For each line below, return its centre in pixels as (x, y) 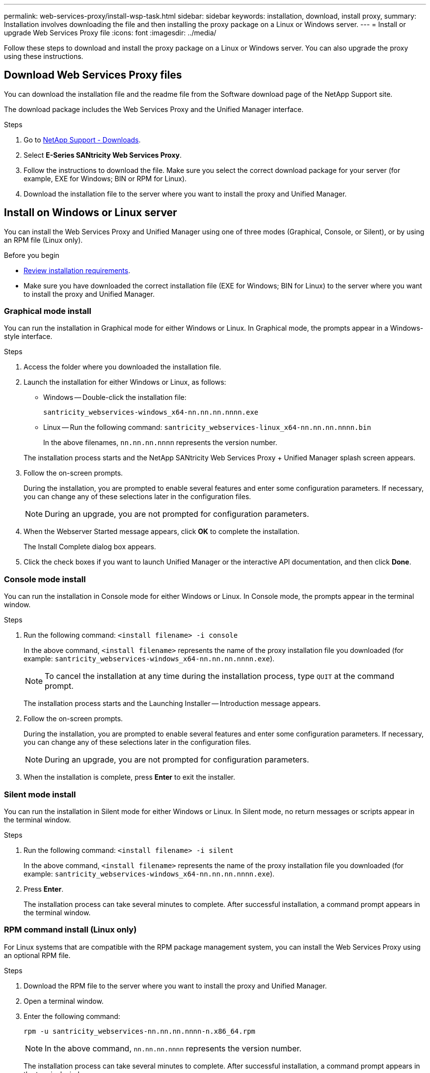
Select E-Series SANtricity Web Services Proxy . (103, 155)
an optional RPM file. (37, 955)
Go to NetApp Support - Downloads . (82, 140)
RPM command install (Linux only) (70, 930)
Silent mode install (40, 794)
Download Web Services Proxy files (93, 75)
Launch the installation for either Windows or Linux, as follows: (125, 382)
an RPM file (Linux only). (43, 240)
